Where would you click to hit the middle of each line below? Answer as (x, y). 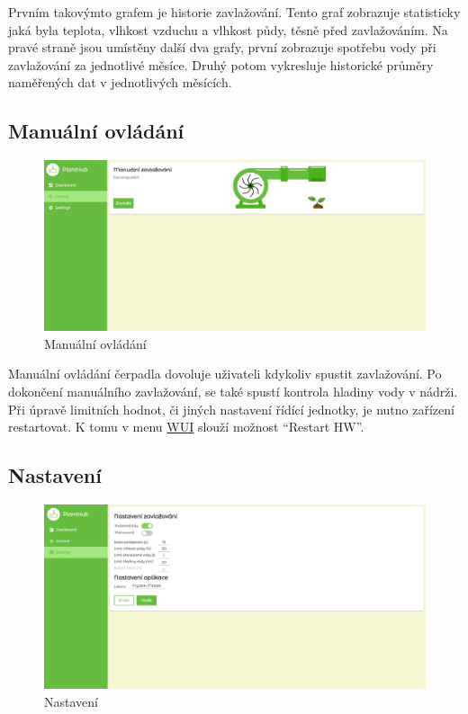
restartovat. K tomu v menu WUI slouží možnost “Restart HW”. (186, 427)
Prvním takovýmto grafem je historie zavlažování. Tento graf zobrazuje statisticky (234, 12)
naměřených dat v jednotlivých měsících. (120, 82)
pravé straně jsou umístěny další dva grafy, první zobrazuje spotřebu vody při (222, 47)
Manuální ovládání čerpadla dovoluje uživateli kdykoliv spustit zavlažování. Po (225, 374)
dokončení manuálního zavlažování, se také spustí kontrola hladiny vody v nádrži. (233, 391)
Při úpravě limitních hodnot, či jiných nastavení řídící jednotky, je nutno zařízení (231, 409)
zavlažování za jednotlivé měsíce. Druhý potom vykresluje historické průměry (221, 64)
